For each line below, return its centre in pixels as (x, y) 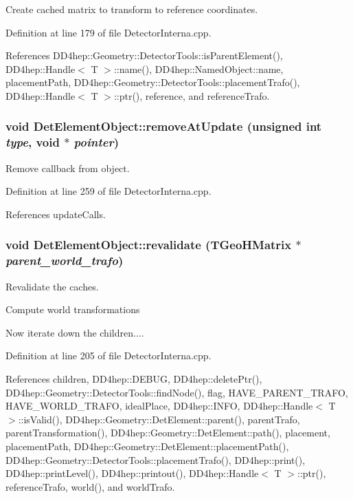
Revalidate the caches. (52, 286)
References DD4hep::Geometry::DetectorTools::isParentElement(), (144, 55)
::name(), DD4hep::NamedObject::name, (198, 68)
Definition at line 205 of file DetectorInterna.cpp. (109, 355)
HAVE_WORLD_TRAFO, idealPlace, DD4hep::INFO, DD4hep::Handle (159, 406)
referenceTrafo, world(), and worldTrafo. (90, 486)
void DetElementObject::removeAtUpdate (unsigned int (164, 126)
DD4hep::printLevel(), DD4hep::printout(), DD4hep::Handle (132, 473)
